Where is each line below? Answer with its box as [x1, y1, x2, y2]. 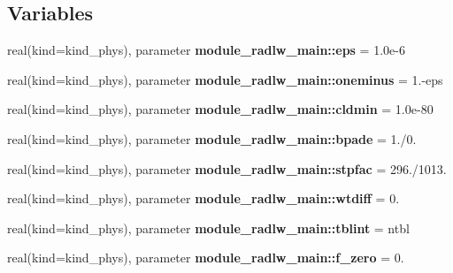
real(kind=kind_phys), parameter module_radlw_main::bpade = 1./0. [7, 129, 417, 148]
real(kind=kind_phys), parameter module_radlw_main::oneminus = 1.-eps [7, 70, 443, 88]
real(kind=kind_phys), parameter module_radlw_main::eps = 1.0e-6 [7, 41, 405, 59]
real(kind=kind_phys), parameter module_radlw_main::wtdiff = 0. [7, 189, 400, 208]
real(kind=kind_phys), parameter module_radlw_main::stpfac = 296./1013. [7, 159, 447, 178]
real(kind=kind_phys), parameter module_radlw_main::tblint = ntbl [7, 218, 410, 237]
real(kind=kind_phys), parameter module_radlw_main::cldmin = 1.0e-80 [7, 100, 434, 118]
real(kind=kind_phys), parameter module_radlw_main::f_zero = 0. [7, 248, 404, 267]
